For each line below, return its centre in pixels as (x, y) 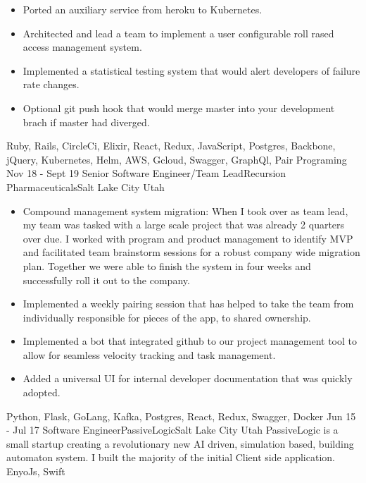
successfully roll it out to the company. (106, 280)
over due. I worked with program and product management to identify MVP (188, 238)
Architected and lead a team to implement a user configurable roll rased (178, 33)
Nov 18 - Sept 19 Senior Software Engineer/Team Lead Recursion (146, 173)
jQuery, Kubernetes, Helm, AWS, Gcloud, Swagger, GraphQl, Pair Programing (177, 159)
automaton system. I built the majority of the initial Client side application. (171, 457)
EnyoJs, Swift (36, 471)
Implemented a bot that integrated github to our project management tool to (190, 341)
